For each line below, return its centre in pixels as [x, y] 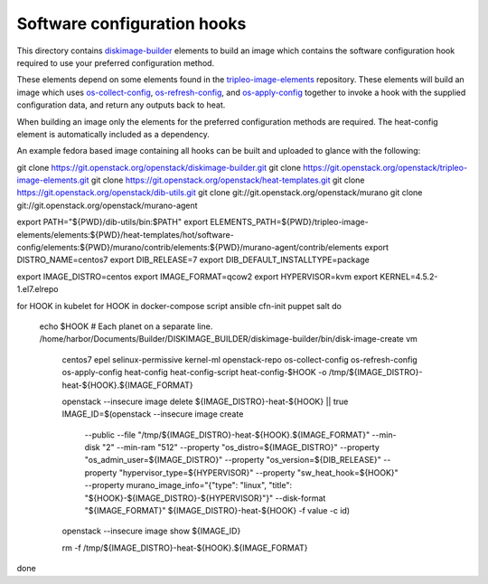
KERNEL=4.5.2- [409, 277]
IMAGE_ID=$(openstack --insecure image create [153, 414]
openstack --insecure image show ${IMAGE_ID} [151, 531]
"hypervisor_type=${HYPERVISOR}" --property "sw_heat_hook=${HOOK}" [259, 472]
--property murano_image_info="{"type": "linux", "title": [188, 485]
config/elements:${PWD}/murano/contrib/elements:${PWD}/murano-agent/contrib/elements [190, 248]
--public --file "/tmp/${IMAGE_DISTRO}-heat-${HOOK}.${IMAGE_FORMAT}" [227, 435]
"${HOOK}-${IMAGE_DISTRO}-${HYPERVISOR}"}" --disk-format [205, 498]
